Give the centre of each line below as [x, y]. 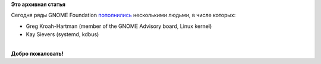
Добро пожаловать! [37, 53]
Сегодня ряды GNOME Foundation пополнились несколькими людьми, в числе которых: [123, 15]
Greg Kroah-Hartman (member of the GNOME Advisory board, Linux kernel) [119, 26]
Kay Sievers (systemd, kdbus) [62, 34]
